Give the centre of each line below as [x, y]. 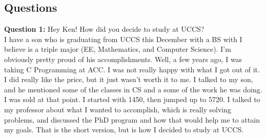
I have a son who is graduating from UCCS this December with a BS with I [123, 39]
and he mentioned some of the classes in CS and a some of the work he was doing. [133, 89]
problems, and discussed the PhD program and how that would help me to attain [132, 119]
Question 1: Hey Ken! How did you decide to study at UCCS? [104, 29]
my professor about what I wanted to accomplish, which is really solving [118, 109]
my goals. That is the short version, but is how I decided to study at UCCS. [124, 130]
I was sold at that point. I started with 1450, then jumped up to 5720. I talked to [132, 99]
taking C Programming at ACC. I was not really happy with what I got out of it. [132, 69]
